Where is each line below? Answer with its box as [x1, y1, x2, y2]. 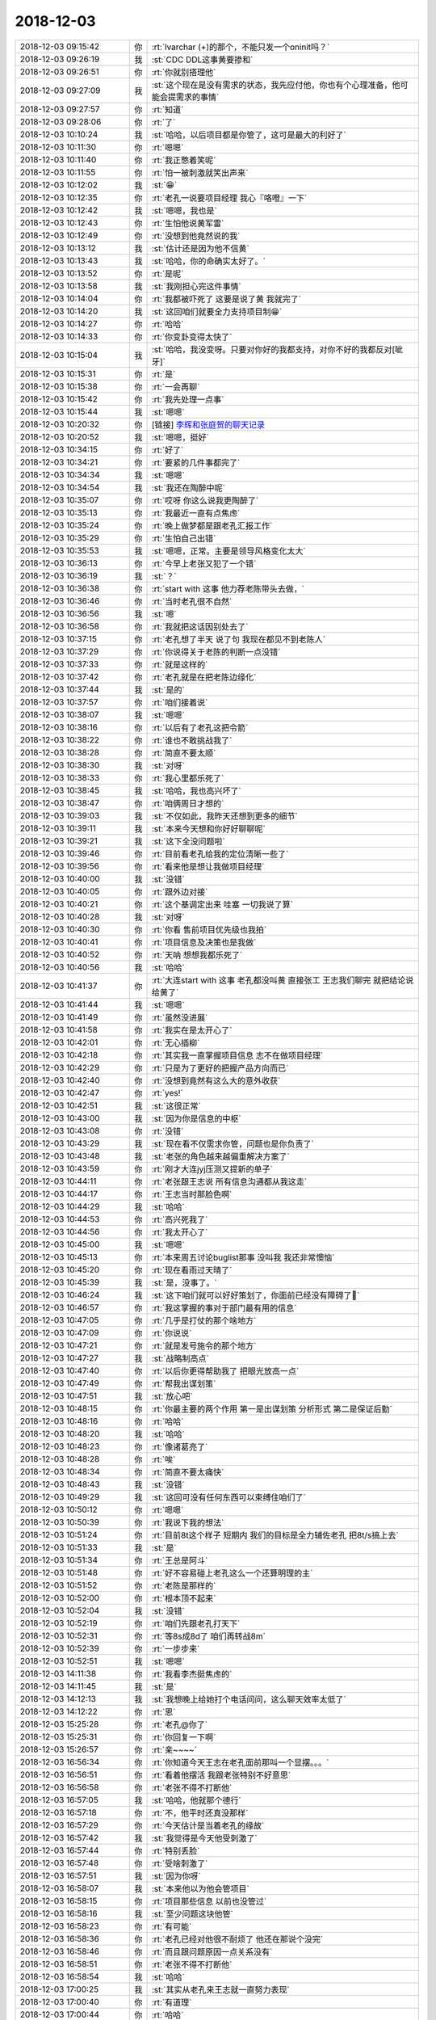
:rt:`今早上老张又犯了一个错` [151, 558, 257, 569]
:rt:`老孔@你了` [151, 1719, 208, 1730]
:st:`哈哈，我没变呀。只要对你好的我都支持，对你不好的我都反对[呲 [151, 343, 404, 355]
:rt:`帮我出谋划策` [151, 1378, 216, 1389]
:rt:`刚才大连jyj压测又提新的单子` [151, 1164, 274, 1175]
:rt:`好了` [151, 444, 184, 456]
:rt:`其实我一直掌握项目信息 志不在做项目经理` [151, 1050, 324, 1061]
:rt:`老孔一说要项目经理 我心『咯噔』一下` [151, 192, 308, 204]
